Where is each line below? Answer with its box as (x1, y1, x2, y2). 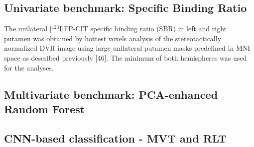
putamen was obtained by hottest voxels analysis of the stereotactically (4, 33, 222, 43)
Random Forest (4, 101, 85, 116)
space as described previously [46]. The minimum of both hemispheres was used (4, 52, 247, 63)
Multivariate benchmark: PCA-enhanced (4, 86, 218, 102)
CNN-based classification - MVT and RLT (4, 130, 227, 146)
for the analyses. (4, 62, 54, 73)
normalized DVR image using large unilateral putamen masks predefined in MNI (4, 43, 251, 53)
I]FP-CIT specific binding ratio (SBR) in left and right (59, 23, 227, 34)
